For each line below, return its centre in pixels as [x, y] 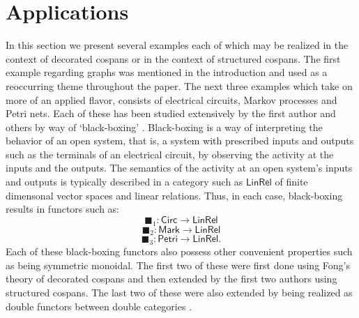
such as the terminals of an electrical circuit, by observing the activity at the [170, 154]
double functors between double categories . [99, 306]
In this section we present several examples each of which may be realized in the [177, 45]
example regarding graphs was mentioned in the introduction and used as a [167, 72]
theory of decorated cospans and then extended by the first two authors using [171, 279]
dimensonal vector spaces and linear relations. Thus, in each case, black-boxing [174, 195]
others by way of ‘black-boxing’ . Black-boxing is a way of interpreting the [164, 127]
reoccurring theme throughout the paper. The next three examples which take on [179, 85]
